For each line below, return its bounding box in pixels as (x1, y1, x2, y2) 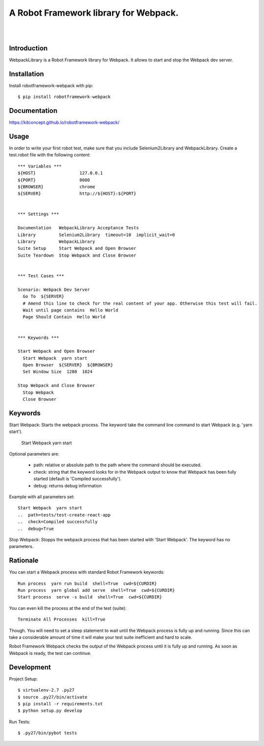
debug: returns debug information (33, 482, 102, 488)
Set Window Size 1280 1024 (22, 369, 93, 375)
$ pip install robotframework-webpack (18, 94, 111, 100)
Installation (9, 70, 44, 78)
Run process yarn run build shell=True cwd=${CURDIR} (18, 580, 157, 586)
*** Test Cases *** (18, 273, 65, 279)
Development (9, 663, 51, 671)
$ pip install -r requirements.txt (18, 701, 103, 706)
